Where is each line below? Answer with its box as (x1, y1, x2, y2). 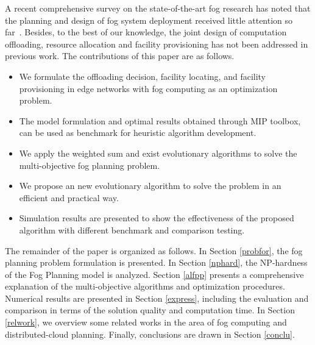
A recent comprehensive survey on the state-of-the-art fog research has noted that (5, 2, 311, 14)
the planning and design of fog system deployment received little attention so (5, 13, 293, 26)
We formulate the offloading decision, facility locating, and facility (19, 69, 266, 82)
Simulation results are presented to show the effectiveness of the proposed (19, 212, 294, 224)
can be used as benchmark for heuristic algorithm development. (19, 126, 257, 139)
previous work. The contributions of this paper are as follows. (5, 49, 235, 62)
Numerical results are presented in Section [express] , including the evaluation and (5, 291, 309, 304)
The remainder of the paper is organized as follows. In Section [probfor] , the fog (5, 244, 303, 257)
